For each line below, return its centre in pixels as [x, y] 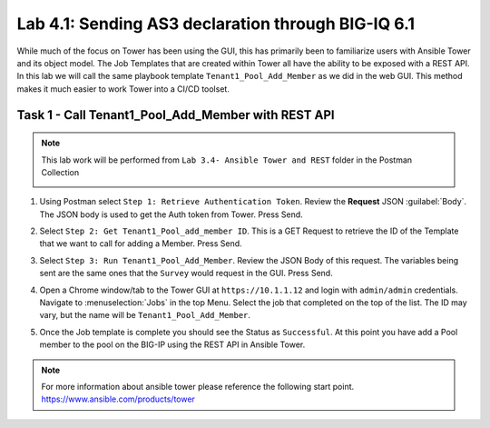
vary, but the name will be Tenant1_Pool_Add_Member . [145, 315]
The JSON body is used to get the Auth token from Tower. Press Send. [171, 214]
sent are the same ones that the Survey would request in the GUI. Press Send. [186, 274]
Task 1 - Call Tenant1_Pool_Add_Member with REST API [176, 115]
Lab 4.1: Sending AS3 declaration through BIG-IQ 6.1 [216, 24]
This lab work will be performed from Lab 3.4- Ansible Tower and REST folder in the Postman [227, 160]
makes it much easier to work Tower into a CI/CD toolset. [123, 89]
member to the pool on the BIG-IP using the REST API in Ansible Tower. [172, 344]
